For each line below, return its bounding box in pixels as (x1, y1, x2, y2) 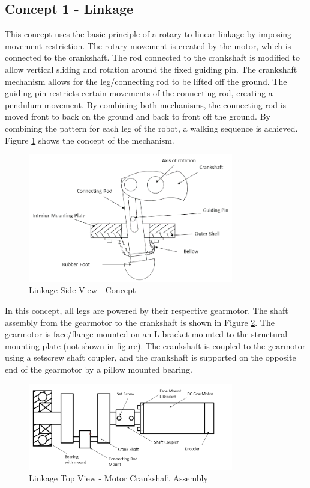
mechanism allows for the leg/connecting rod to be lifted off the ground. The (5, 75, 287, 87)
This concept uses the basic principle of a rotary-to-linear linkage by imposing (5, 28, 292, 40)
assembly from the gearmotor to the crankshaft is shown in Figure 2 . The (5, 316, 275, 328)
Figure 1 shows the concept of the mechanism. (5, 133, 174, 146)
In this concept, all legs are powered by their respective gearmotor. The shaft (5, 303, 288, 316)
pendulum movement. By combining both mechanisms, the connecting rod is (5, 98, 287, 111)
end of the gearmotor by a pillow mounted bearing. (5, 362, 192, 375)
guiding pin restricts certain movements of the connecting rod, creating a (5, 87, 273, 99)
